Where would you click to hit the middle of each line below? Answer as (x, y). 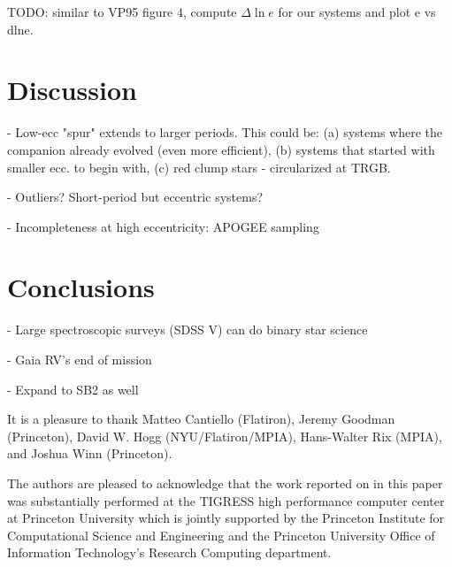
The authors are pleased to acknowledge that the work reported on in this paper (225, 483)
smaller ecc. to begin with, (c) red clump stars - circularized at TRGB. (199, 167)
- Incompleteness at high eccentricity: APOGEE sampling (163, 226)
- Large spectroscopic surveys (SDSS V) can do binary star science (188, 329)
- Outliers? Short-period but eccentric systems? (135, 197)
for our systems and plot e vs (357, 11)
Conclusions (81, 287)
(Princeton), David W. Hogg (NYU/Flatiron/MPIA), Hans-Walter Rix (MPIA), (225, 436)
